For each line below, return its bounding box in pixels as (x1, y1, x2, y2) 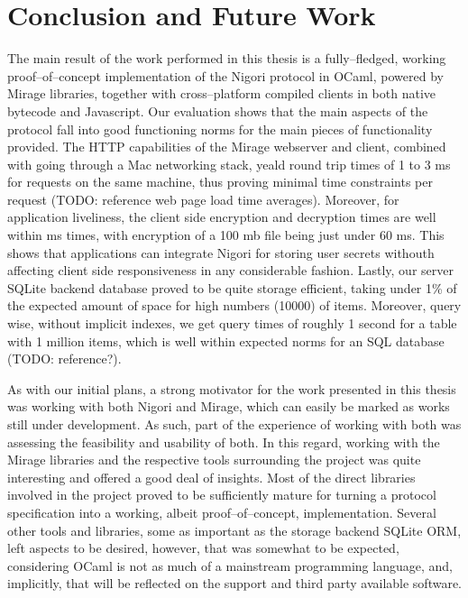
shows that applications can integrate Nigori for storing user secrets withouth (7, 243, 435, 262)
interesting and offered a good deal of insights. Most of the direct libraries (7, 467, 416, 486)
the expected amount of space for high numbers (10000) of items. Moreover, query (7, 296, 462, 315)
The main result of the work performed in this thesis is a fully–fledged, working (7, 49, 446, 68)
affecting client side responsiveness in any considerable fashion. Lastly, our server (7, 261, 454, 280)
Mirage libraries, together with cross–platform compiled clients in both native (7, 84, 436, 103)
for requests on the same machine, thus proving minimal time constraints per (7, 172, 433, 191)
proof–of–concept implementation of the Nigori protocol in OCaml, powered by (7, 66, 444, 85)
